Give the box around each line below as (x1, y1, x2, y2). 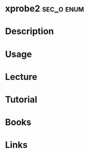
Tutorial (5, 94, 38, 105)
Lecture (5, 71, 38, 82)
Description (5, 26, 54, 37)
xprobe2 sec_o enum (5, 3, 85, 14)
